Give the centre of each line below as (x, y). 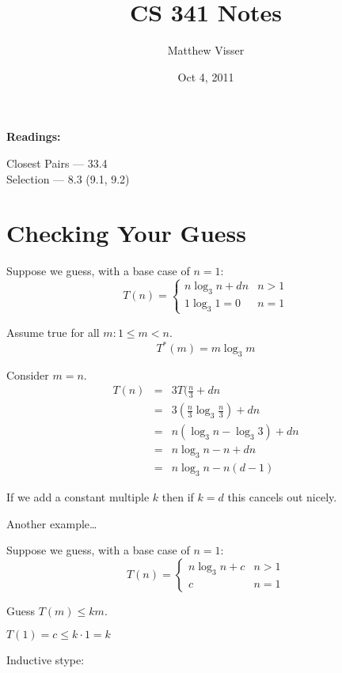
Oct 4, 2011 (206, 76)
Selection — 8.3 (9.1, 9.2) (68, 178)
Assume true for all (53, 332)
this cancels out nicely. (282, 497)
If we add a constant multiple (78, 497)
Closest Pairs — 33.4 (57, 163)
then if (178, 497)
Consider (28, 374)
